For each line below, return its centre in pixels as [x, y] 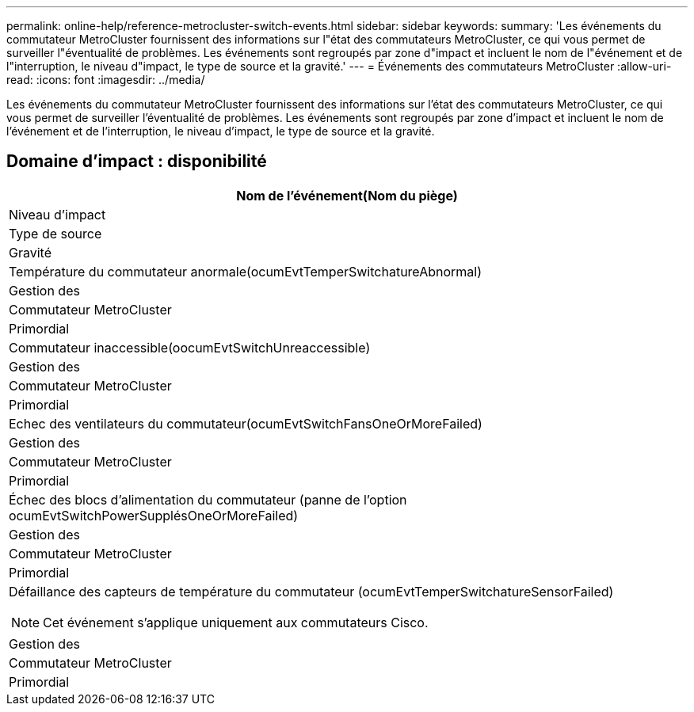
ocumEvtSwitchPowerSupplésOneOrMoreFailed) [154, 515]
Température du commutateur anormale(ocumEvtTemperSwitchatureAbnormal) [245, 271]
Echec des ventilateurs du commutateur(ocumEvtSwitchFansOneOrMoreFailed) [246, 423]
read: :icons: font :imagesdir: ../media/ [106, 80]
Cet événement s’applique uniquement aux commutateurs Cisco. [236, 622]
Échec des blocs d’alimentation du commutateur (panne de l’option [208, 499]
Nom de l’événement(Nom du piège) [347, 195]
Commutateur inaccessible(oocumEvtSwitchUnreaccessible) [190, 347]
